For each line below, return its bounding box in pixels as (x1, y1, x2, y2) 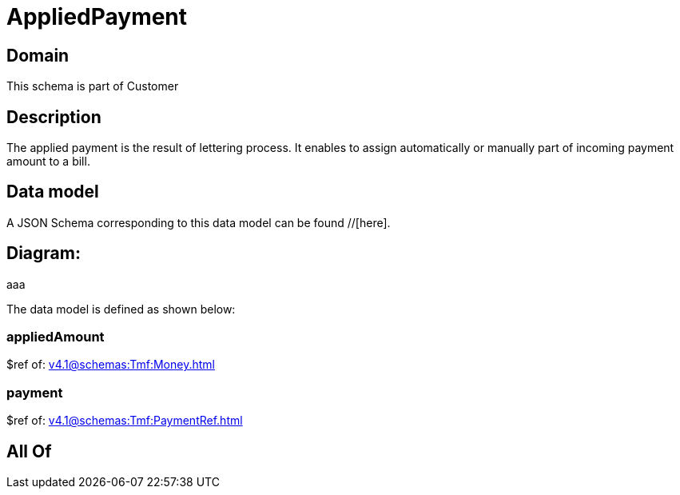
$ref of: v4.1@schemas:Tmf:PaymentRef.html (6, 413, 243, 428)
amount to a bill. (6, 154, 90, 169)
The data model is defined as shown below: (6, 301, 236, 316)
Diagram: (6, 243, 81, 264)
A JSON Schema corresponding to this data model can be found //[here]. (6, 215, 391, 230)
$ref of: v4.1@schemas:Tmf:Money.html (6, 357, 215, 372)
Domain (6, 45, 70, 66)
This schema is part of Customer (6, 79, 179, 94)
